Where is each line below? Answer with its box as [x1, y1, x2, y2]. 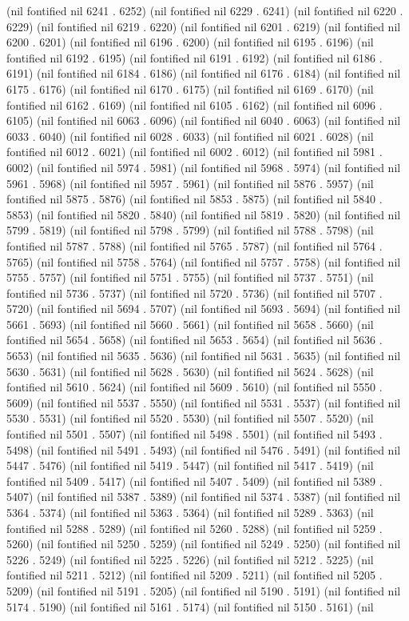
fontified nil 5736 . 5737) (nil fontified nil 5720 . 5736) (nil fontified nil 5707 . [6, 284, 383, 301]
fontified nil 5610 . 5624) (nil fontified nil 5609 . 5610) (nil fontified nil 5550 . [6, 379, 383, 395]
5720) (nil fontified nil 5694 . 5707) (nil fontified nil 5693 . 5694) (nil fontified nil [6, 300, 401, 317]
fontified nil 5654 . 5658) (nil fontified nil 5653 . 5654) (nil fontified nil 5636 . [6, 331, 383, 348]
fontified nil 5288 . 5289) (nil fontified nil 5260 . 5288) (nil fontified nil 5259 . [6, 519, 383, 536]
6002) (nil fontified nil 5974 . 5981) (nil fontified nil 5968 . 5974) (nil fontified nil [6, 158, 401, 175]
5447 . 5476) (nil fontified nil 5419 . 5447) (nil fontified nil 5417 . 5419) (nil [6, 457, 374, 474]
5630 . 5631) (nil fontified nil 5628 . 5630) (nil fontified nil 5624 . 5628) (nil [6, 363, 374, 379]
